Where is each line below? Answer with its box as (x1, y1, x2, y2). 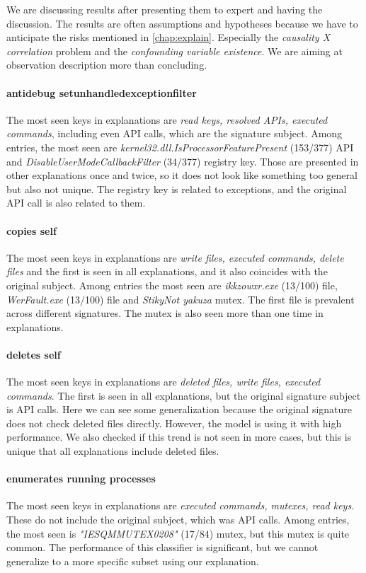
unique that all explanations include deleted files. (6, 444, 219, 458)
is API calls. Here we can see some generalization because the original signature (6, 402, 353, 417)
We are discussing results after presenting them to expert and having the (6, 2, 323, 16)
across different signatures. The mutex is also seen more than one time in (6, 306, 324, 320)
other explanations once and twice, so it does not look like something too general (6, 168, 358, 183)
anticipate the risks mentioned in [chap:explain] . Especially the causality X (6, 30, 331, 45)
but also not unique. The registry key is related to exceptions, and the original (6, 181, 347, 196)
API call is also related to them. (6, 195, 146, 210)
